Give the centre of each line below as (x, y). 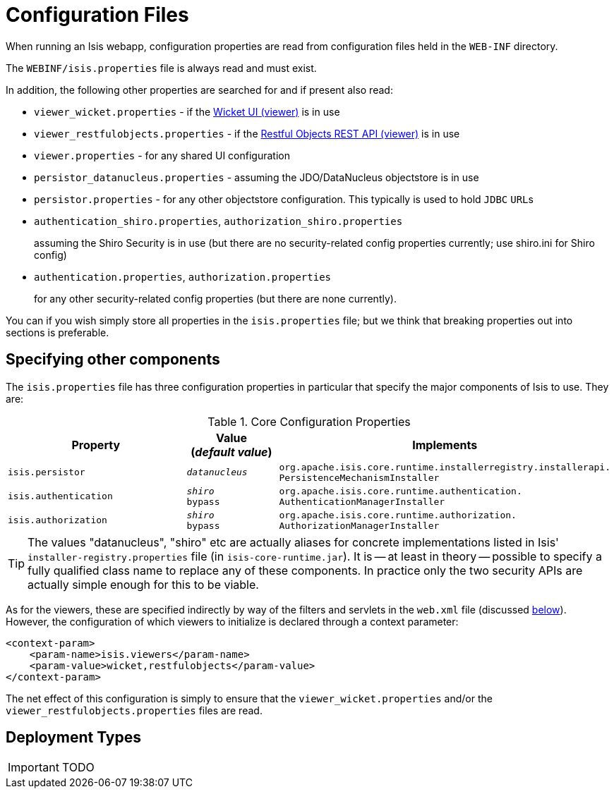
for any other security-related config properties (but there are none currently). (215, 298)
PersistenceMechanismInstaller (359, 477)
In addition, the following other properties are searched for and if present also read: (199, 90)
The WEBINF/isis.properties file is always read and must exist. (161, 68)
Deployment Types (74, 738)
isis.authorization (58, 520)
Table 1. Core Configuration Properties (309, 421)
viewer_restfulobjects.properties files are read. (134, 710)
